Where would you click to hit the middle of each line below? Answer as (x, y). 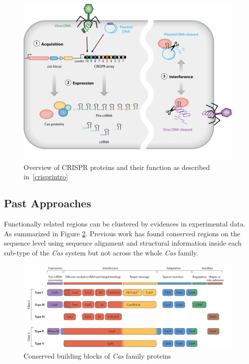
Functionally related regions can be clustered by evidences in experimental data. (125, 223)
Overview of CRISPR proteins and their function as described (117, 167)
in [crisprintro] (46, 177)
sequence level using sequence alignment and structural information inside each (123, 243)
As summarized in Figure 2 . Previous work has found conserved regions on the (122, 233)
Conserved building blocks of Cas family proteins (97, 355)
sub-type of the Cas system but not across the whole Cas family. (101, 252)
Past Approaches (48, 203)
